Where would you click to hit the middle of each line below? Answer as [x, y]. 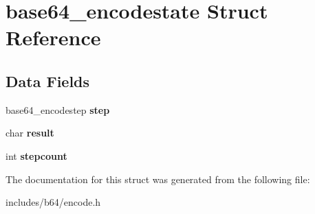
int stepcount [36, 155]
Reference [53, 37]
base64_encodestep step [58, 109]
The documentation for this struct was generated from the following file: [158, 179]
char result [30, 133]
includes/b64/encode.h [53, 202]
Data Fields [48, 81]
